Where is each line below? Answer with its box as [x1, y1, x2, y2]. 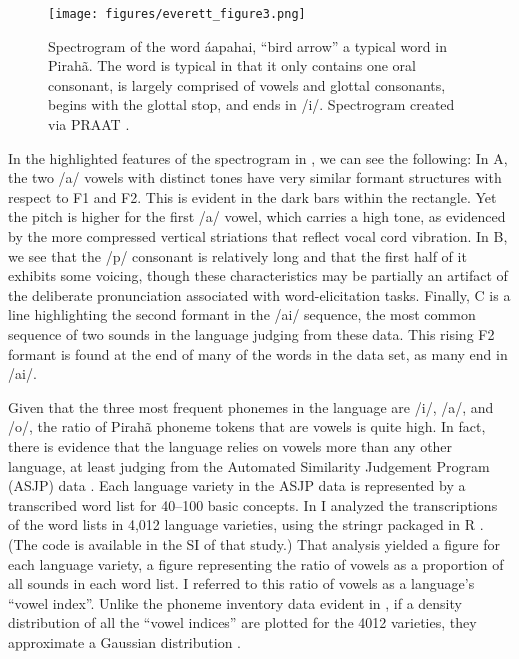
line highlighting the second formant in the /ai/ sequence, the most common [8, 304, 476, 325]
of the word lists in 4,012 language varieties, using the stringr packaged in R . [8, 514, 484, 535]
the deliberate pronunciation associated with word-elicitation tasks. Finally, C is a [8, 284, 511, 305]
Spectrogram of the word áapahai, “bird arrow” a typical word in [48, 35, 447, 56]
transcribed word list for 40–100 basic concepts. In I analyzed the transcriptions [8, 494, 498, 515]
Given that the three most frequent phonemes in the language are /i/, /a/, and [8, 396, 494, 417]
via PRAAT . [48, 114, 130, 135]
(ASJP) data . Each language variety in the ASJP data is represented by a [8, 475, 466, 496]
